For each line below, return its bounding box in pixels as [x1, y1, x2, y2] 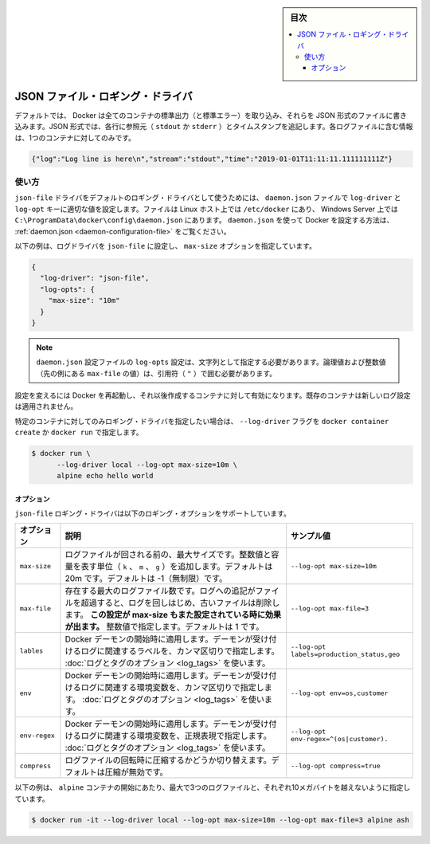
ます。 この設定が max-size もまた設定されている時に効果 [64, 610, 282, 621]
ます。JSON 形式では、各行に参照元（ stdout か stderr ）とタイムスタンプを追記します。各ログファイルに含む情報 [28, 122, 413, 132]
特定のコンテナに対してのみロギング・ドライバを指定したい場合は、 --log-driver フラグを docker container [14, 416, 389, 426]
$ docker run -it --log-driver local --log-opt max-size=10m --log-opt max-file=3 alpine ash [31, 815, 410, 824]
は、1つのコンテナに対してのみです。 [14, 132, 135, 143]
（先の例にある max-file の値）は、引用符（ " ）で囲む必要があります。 [36, 368, 277, 378]
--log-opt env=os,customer [291, 689, 389, 697]
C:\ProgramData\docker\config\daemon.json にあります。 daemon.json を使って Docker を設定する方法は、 [14, 215, 394, 225]
